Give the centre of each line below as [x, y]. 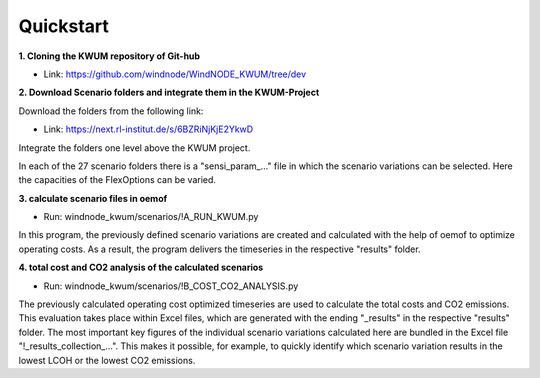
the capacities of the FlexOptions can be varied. [117, 180]
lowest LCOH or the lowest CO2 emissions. [107, 360]
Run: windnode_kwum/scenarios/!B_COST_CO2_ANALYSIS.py [171, 286]
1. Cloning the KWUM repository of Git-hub [109, 56]
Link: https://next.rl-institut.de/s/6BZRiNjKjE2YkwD [148, 129]
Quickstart [64, 26]
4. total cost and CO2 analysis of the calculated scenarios [141, 267]
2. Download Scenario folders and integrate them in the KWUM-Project [169, 92]
